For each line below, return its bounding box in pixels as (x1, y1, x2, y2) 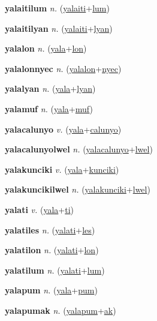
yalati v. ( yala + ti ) (5, 203, 74, 215)
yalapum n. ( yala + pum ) (5, 284, 98, 296)
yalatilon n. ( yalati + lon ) (5, 244, 99, 256)
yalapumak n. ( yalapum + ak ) (5, 304, 116, 316)
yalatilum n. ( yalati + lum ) (5, 263, 105, 276)
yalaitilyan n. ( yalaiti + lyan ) (5, 22, 113, 34)
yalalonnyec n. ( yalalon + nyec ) (5, 62, 122, 74)
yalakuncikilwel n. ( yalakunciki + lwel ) (5, 183, 150, 196)
